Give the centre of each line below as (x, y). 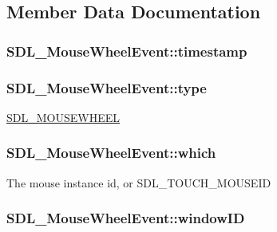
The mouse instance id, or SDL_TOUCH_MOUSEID (139, 182)
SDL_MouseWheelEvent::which (111, 153)
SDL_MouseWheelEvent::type (107, 87)
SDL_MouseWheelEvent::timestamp (127, 51)
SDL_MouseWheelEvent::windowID (126, 218)
